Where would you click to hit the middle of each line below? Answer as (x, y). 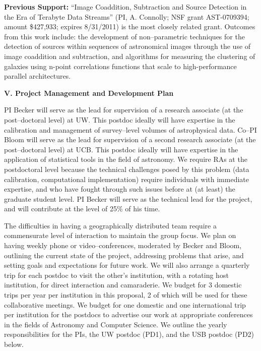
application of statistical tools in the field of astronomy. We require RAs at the (126, 159)
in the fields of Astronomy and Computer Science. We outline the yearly (116, 324)
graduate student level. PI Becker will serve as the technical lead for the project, (128, 198)
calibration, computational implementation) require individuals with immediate (126, 179)
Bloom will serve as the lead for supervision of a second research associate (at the (130, 139)
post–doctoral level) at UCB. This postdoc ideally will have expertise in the (121, 149)
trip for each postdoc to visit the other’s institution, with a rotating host (116, 275)
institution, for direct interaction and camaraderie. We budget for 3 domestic (123, 285)
